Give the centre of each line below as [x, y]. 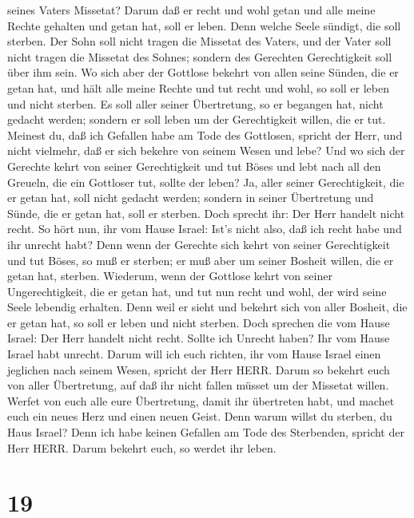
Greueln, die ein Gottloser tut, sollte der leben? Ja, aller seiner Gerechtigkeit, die [206, 182]
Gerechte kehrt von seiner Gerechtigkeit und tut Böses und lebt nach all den [194, 166]
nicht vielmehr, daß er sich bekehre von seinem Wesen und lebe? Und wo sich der [206, 150]
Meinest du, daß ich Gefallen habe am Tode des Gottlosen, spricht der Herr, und [205, 134]
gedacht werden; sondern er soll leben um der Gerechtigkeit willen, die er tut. [197, 119]
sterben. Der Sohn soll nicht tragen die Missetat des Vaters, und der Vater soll [199, 41]
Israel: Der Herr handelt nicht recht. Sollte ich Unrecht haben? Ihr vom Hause [199, 338]
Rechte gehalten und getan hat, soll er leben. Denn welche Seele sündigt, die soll [204, 25]
